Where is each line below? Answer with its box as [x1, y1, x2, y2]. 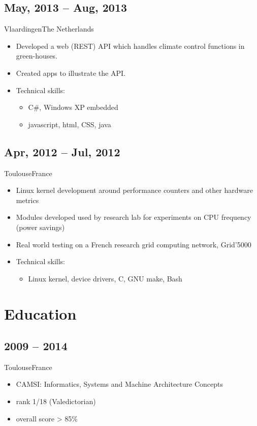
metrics [16, 194, 39, 205]
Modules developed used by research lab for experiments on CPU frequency [16, 212, 251, 222]
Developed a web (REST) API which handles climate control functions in [16, 40, 245, 51]
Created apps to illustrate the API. [16, 67, 125, 78]
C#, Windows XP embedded [28, 102, 118, 112]
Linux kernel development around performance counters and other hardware [16, 185, 253, 195]
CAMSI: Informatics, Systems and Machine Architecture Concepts [16, 379, 223, 389]
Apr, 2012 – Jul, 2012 [4, 144, 120, 159]
